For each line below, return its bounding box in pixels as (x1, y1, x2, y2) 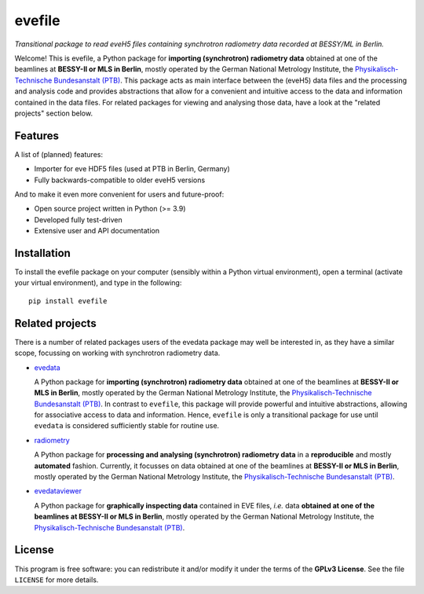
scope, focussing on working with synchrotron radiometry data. (14, 348, 221, 357)
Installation (14, 246, 71, 259)
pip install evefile (28, 296, 108, 306)
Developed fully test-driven (34, 214, 123, 224)
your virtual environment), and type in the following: (14, 278, 182, 288)
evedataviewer (34, 486, 82, 496)
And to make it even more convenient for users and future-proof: (14, 189, 225, 199)
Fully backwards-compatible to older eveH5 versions (34, 175, 206, 185)
